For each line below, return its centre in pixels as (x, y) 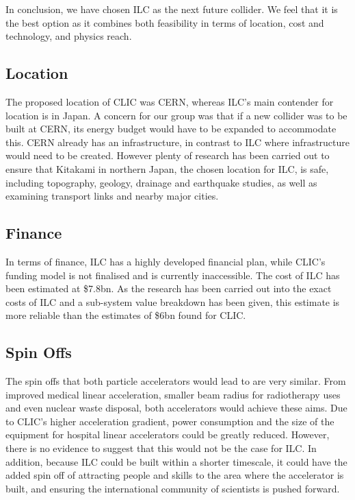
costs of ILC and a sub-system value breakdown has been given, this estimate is (173, 301)
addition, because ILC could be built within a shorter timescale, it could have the (176, 461)
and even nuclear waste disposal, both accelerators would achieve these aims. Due (176, 408)
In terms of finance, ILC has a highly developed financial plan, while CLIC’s (166, 261)
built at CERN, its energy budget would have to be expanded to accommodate (171, 129)
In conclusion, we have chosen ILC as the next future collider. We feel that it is (172, 9)
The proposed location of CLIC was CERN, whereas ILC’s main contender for (170, 101)
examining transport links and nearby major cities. (112, 196)
